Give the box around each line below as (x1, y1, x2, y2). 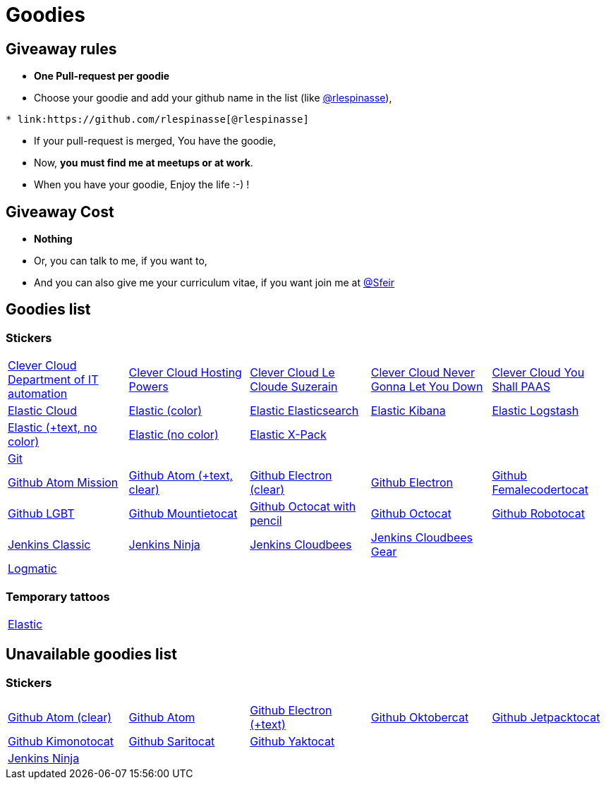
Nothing (34, 233, 73, 245)
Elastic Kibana (370, 403, 446, 418)
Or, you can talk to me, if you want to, (34, 255, 207, 267)
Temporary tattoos (6, 589, 110, 604)
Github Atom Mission (8, 475, 119, 490)
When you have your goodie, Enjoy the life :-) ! (34, 178, 250, 191)
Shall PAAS (492, 379, 550, 394)
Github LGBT (8, 506, 75, 521)
